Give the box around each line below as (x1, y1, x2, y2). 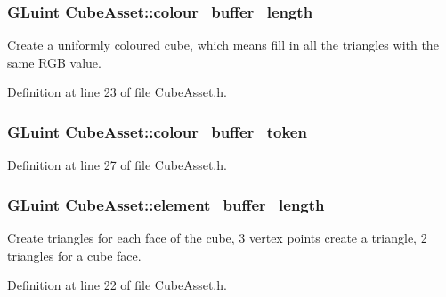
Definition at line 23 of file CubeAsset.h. (7, 83, 227, 101)
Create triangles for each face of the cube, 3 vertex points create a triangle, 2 (7, 229, 427, 247)
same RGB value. (7, 52, 101, 71)
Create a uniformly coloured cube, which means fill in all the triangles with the (7, 36, 439, 54)
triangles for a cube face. (7, 245, 142, 264)
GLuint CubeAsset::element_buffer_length (7, 193, 325, 215)
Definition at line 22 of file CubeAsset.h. (7, 276, 227, 294)
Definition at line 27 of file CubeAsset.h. (7, 156, 227, 174)
